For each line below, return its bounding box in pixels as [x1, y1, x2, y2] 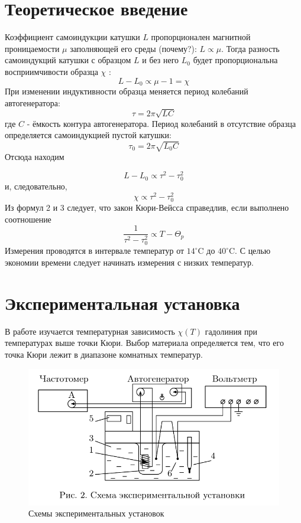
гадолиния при [205, 325, 258, 337]
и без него [142, 54, 179, 66]
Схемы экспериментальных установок [28, 507, 164, 519]
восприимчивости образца [5, 65, 98, 77]
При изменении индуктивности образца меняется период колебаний [5, 84, 248, 97]
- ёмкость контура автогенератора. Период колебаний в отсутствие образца [27, 117, 296, 129]
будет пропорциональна [193, 54, 278, 66]
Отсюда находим [5, 151, 64, 163]
